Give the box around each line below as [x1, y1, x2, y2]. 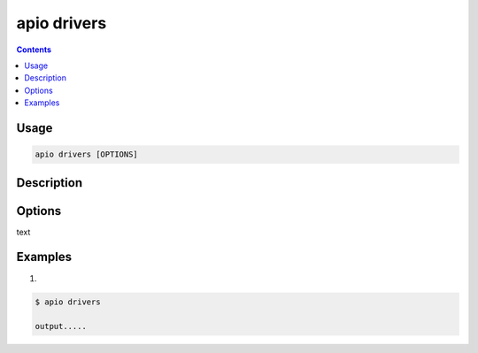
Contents [16, 44, 52, 55]
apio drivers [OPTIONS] [35, 150, 139, 159]
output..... [35, 321, 88, 332]
